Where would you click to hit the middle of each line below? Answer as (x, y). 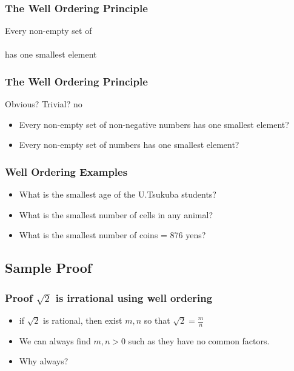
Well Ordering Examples (66, 171)
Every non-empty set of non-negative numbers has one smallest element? (154, 124)
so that (157, 320)
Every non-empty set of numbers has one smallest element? (129, 145)
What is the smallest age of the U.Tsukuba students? (118, 194)
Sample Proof (48, 268)
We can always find (55, 340)
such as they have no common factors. (199, 340)
